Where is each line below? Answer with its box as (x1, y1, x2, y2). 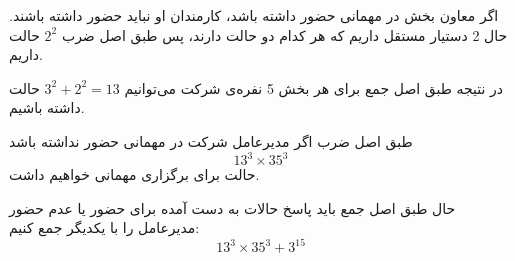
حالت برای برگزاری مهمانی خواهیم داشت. (9, 164, 260, 185)
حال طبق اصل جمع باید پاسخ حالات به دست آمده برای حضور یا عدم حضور (9, 197, 456, 218)
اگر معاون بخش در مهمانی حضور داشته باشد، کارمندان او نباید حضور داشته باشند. (9, 5, 499, 25)
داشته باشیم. (9, 97, 85, 118)
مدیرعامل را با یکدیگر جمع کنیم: (9, 217, 200, 238)
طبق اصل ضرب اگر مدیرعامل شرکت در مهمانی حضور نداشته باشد (9, 130, 413, 151)
